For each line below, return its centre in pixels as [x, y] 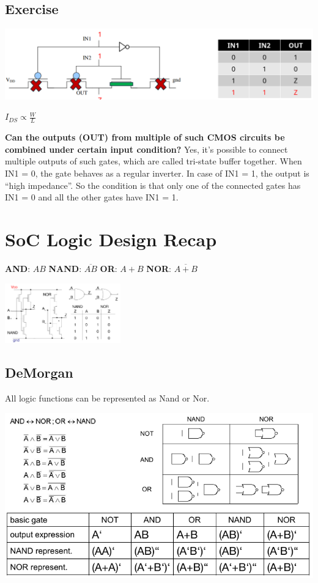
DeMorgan [39, 372]
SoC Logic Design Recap [111, 239]
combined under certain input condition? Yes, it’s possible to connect [146, 149]
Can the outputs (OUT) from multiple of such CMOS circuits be [145, 137]
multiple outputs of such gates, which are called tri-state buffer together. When [153, 161]
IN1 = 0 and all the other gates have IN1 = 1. [92, 197]
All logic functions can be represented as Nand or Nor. [107, 398]
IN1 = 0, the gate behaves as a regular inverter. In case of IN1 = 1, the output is [157, 173]
